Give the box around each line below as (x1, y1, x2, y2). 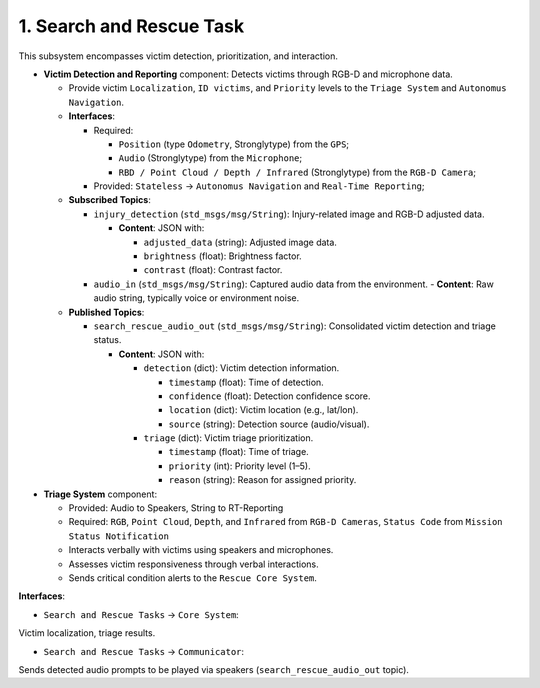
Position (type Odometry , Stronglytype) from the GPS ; (118, 138, 350, 150)
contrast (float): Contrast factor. (143, 264, 283, 276)
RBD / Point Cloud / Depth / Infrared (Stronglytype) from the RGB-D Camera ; (118, 166, 477, 178)
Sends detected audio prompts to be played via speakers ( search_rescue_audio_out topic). (18, 663, 410, 675)
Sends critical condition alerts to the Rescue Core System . (68, 572, 317, 584)
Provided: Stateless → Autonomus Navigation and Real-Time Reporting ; (93, 180, 425, 192)
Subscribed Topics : (68, 194, 152, 206)
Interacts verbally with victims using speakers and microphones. (68, 544, 334, 556)
